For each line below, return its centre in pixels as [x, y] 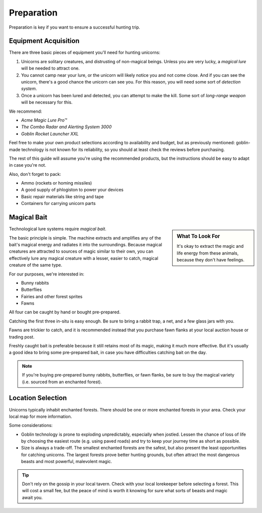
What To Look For [198, 237]
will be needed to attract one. [50, 68]
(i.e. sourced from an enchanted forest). [62, 382]
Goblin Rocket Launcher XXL [50, 134]
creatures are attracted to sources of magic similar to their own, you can [81, 251]
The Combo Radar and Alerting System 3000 [66, 127]
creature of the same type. [36, 265]
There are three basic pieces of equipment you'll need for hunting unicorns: [85, 52]
